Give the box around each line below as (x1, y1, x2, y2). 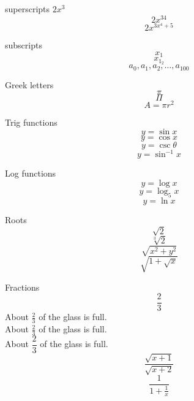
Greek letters (5, 78, 54, 91)
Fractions (5, 280, 40, 293)
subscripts (5, 39, 42, 52)
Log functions (5, 167, 56, 180)
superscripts (5, 2, 50, 15)
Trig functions (5, 116, 58, 129)
